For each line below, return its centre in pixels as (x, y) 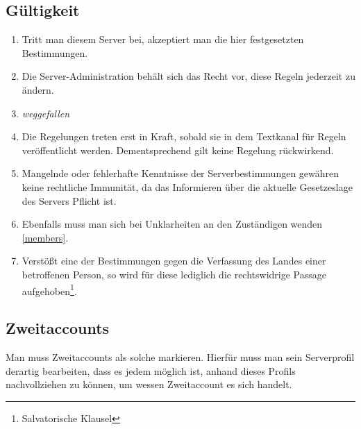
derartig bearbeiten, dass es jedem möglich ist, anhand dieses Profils (151, 370)
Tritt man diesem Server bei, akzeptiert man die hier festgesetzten (163, 39)
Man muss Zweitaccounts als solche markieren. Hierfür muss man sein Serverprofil (180, 356)
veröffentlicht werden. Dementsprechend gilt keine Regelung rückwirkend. (178, 150)
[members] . (45, 237)
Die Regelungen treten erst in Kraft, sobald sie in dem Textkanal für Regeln (184, 136)
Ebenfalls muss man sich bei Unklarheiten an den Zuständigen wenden (172, 224)
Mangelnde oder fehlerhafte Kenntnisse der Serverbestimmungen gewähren (180, 173)
